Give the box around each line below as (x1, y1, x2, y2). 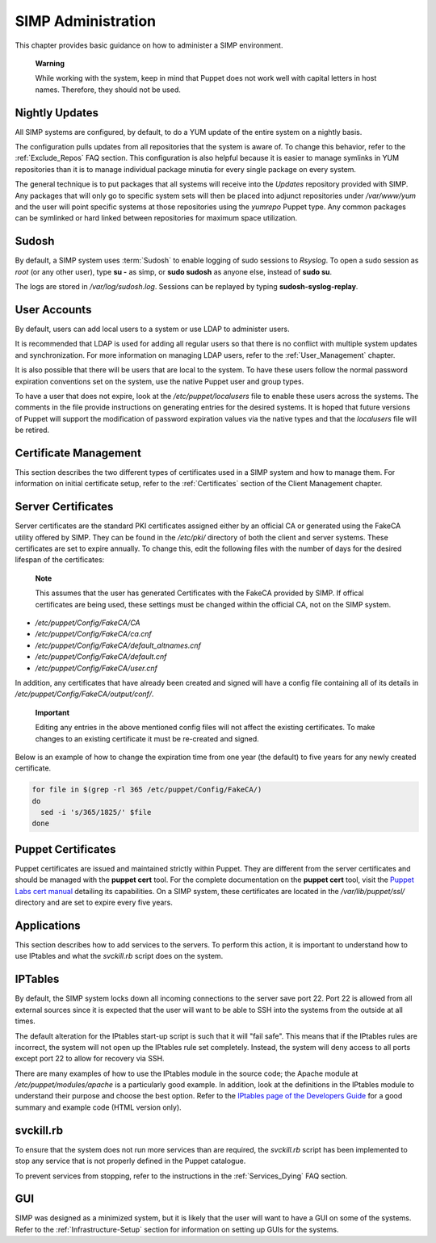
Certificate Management (15, 446, 141, 460)
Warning (35, 58, 65, 68)
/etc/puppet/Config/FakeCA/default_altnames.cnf (35, 640, 201, 650)
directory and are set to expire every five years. (15, 897, 174, 908)
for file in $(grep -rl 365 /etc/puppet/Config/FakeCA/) (31, 785, 262, 795)
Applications (15, 918, 81, 932)
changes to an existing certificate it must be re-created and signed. (35, 733, 260, 743)
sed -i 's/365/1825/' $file (40, 808, 152, 817)
